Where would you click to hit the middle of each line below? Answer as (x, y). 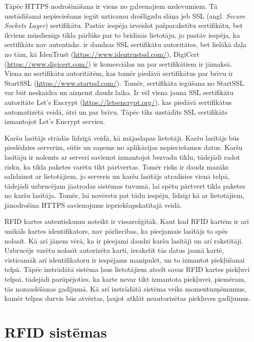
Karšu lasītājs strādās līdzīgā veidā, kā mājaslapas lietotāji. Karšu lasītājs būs (122, 137)
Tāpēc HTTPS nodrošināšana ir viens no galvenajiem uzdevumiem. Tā (111, 6)
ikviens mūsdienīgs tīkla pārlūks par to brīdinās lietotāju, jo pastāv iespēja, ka (122, 35)
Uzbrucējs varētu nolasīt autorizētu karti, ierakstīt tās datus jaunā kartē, (114, 250)
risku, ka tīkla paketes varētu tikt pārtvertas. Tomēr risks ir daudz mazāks (117, 166)
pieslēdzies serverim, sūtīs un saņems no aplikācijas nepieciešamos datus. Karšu (124, 147)
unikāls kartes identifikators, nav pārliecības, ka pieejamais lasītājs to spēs (116, 231)
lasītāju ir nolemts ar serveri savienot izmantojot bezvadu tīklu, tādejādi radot (122, 157)
